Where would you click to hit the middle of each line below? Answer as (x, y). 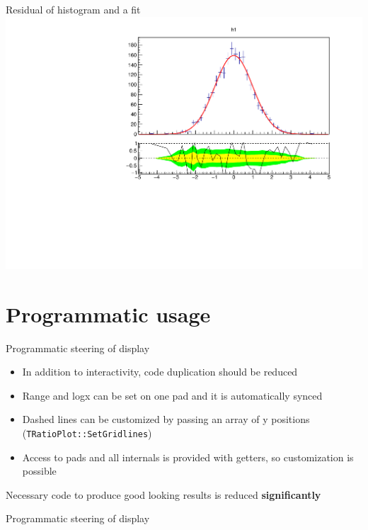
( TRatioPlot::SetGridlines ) (87, 433)
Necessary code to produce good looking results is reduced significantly (163, 494)
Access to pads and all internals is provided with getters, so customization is (188, 457)
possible (39, 471)
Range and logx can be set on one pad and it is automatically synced (172, 395)
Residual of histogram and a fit (73, 9)
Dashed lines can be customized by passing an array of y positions (166, 419)
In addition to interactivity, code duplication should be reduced (160, 372)
